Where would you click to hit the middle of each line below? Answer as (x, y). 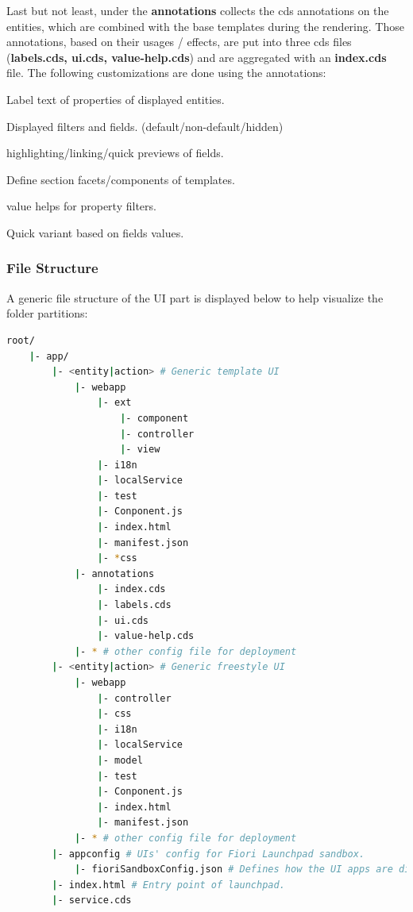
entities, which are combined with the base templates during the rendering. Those (205, 26)
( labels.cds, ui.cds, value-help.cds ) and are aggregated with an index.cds (197, 57)
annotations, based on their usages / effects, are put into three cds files (179, 42)
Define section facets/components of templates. (121, 179)
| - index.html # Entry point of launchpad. (168, 885)
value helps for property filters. (81, 206)
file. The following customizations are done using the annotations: (166, 73)
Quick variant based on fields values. (95, 232)
